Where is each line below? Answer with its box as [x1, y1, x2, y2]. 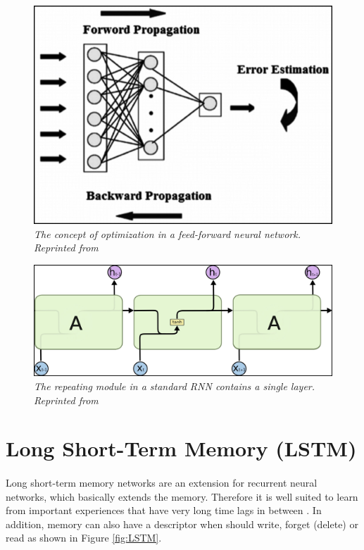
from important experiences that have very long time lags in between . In [6, 503, 322, 518]
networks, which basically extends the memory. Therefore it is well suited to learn [6, 489, 358, 504]
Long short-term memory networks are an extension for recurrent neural [6, 475, 318, 490]
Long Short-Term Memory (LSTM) [6, 434, 357, 463]
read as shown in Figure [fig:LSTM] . [6, 530, 162, 545]
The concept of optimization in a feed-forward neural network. [34, 226, 301, 241]
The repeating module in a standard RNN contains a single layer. [34, 378, 315, 393]
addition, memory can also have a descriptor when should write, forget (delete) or [6, 516, 358, 531]
